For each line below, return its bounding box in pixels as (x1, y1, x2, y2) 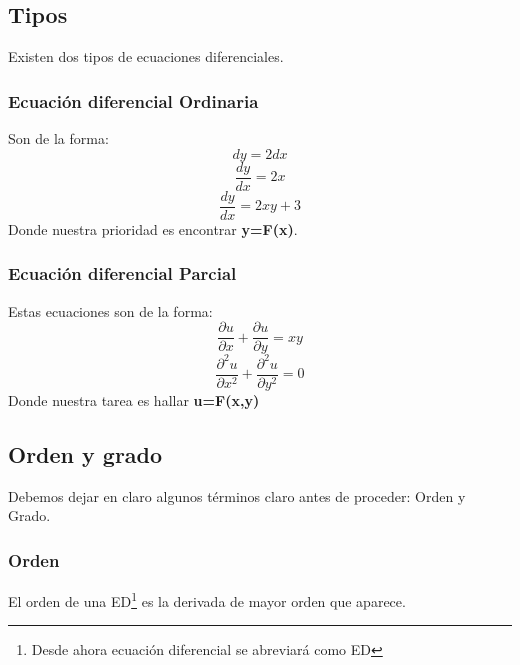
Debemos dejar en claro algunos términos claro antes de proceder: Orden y (8, 485, 466, 506)
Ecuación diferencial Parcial (8, 261, 237, 286)
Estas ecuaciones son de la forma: (8, 300, 213, 321)
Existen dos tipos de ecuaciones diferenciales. (8, 46, 284, 67)
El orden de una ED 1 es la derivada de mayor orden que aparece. (8, 587, 406, 611)
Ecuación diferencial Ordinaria (8, 88, 259, 113)
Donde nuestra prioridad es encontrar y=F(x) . (8, 218, 298, 239)
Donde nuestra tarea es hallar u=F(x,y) (8, 389, 260, 410)
